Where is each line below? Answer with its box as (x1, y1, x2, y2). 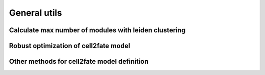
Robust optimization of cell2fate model (9, 42, 131, 50)
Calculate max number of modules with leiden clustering (9, 26, 186, 34)
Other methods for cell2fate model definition (9, 57, 149, 66)
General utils (9, 7, 62, 18)
